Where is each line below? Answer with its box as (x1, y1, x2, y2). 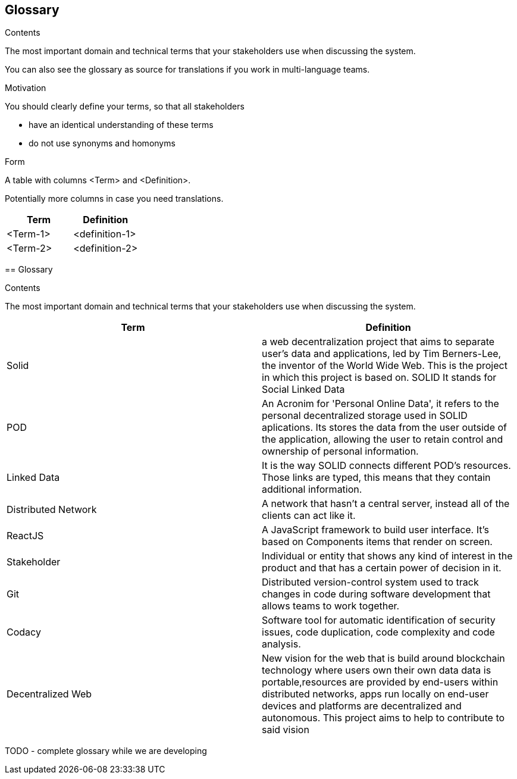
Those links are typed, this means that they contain (262, 471, 491, 484)
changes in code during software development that (262, 588, 491, 600)
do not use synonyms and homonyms (29, 138, 176, 149)
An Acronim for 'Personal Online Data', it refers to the (262, 398, 499, 410)
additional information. (262, 483, 362, 496)
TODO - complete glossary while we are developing (5, 746, 207, 756)
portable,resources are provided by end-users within (262, 676, 499, 689)
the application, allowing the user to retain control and (262, 433, 503, 446)
